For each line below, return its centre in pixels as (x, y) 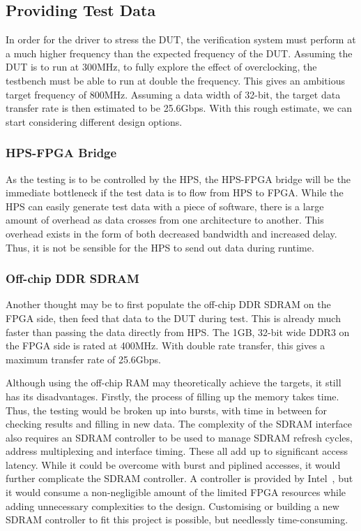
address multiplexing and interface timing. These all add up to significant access (177, 451)
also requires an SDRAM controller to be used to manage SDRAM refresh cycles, (179, 437)
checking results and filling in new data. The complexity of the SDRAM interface (179, 424)
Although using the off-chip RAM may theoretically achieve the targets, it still (174, 383)
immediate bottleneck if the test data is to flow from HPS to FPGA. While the (175, 192)
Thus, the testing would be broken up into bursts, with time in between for (166, 410)
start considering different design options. (94, 121)
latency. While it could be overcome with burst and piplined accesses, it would (173, 464)
